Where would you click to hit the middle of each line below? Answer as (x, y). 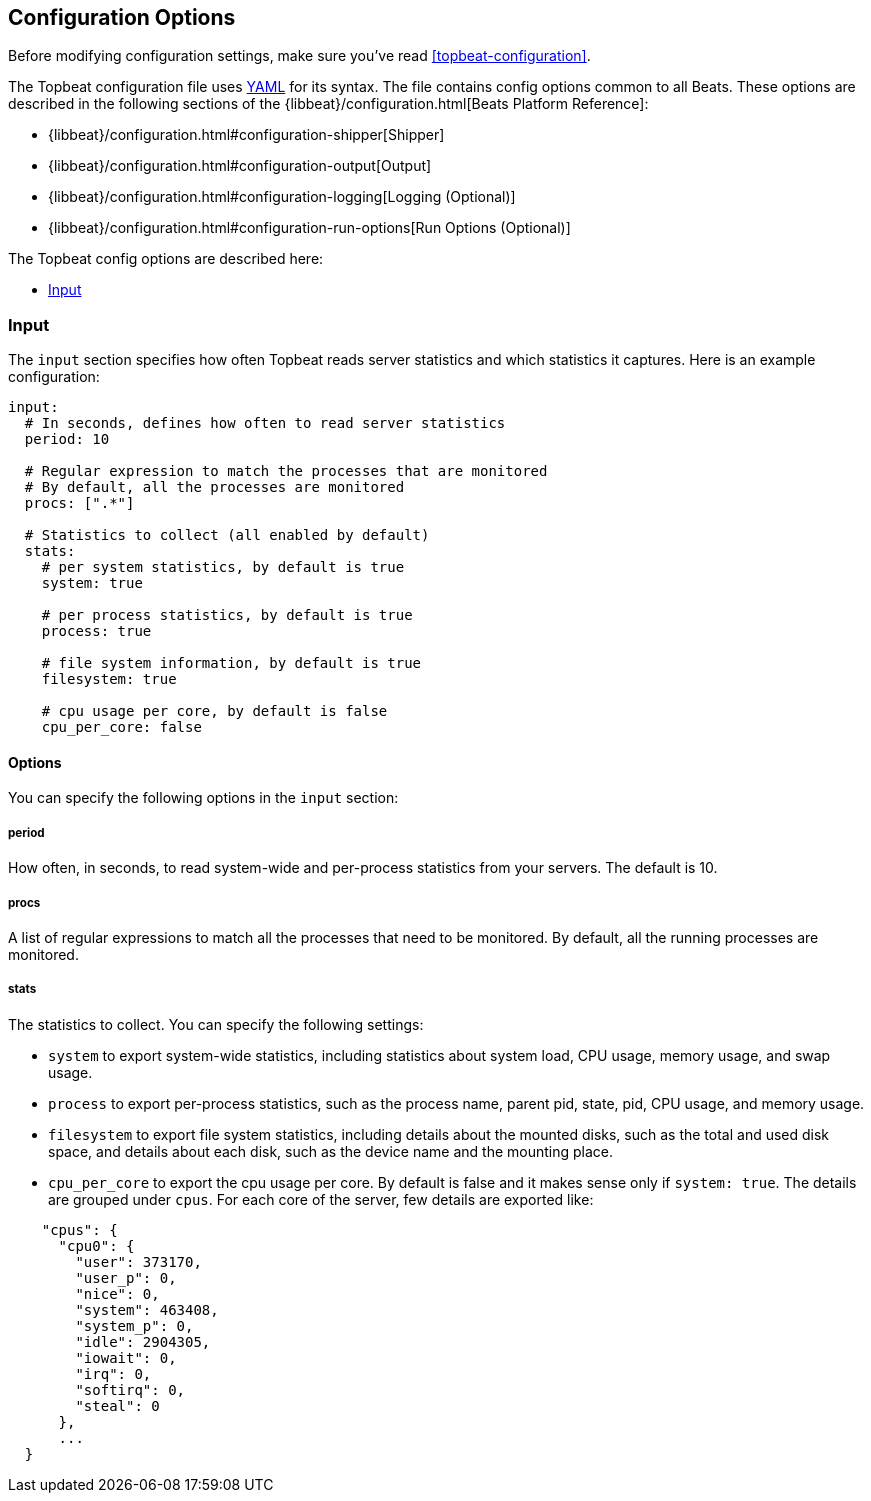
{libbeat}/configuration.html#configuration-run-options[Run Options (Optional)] (309, 228)
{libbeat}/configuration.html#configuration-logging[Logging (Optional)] (282, 197)
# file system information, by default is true (231, 663)
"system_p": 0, (134, 1325)
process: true (96, 631)
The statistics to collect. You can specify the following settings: (216, 1024)
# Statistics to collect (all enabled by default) (227, 535)
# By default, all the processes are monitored (214, 487)
